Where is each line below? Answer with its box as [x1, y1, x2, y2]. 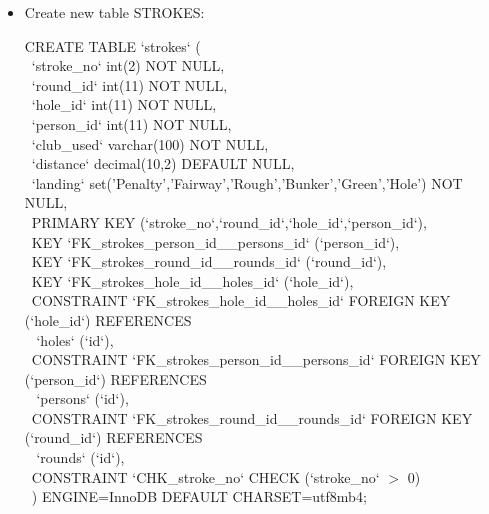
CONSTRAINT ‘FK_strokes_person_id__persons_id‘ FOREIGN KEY [31, 349, 481, 370]
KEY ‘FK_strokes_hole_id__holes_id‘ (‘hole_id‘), [31, 270, 354, 291]
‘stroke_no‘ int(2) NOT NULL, [31, 55, 225, 76]
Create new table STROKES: [24, 2, 205, 22]
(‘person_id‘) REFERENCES [24, 368, 207, 389]
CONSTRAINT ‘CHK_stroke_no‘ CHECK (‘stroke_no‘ [31, 466, 380, 487]
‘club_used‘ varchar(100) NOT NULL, [31, 133, 269, 154]
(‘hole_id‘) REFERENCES [24, 309, 192, 330]
